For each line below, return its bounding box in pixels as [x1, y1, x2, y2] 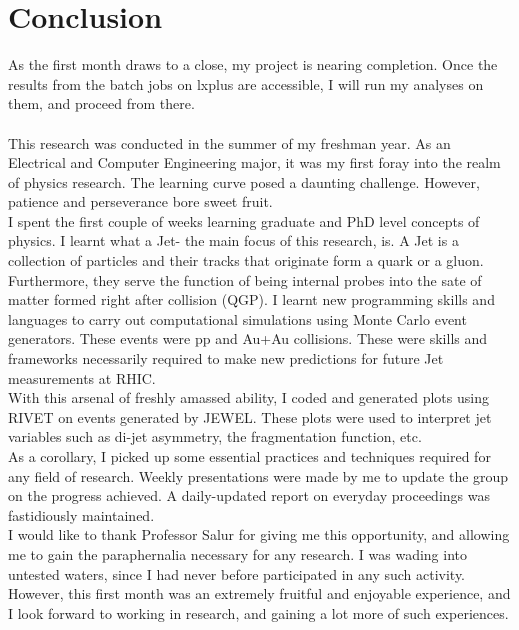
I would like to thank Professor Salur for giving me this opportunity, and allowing [8, 524, 510, 545]
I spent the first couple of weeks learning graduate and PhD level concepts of [8, 210, 480, 231]
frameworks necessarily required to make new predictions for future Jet [8, 348, 444, 369]
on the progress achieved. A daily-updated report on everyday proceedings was [8, 485, 490, 506]
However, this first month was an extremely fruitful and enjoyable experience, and [8, 583, 511, 604]
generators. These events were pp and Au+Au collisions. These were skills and [8, 328, 488, 349]
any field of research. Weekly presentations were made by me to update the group [8, 465, 509, 486]
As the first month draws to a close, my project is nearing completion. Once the [8, 54, 498, 75]
